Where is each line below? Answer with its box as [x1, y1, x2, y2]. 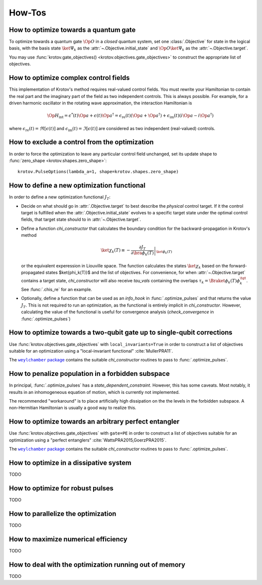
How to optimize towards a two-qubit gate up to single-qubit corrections [9, 328, 233, 337]
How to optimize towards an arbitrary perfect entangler [9, 418, 180, 426]
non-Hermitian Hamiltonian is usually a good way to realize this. [9, 405, 137, 411]
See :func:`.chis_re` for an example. [21, 287, 92, 292]
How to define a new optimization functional [9, 181, 146, 190]
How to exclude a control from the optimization [9, 138, 154, 146]
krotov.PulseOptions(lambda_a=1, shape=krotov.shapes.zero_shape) [17, 169, 179, 175]
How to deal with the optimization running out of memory [9, 560, 185, 569]
